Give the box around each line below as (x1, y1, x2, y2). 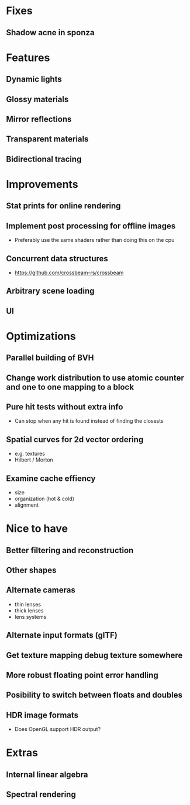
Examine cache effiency (6, 473, 96, 483)
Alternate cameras (6, 585, 76, 595)
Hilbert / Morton (14, 456, 54, 463)
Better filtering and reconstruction (6, 545, 134, 555)
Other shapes (6, 565, 57, 575)
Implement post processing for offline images (6, 221, 176, 231)
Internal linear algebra (6, 769, 88, 779)
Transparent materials (6, 134, 89, 144)
